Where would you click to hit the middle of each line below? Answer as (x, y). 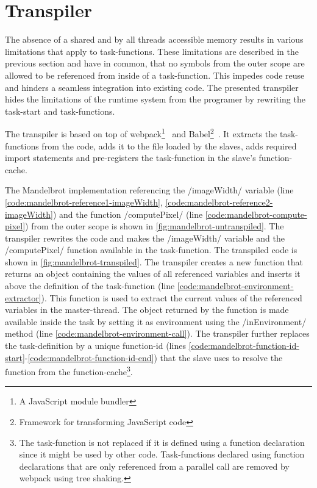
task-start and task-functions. (60, 111)
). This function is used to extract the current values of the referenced (172, 297)
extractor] (23, 297)
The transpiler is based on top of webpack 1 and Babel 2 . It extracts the (141, 133)
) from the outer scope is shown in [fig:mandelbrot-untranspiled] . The (155, 226)
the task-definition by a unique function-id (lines (95, 346)
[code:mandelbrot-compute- (256, 214)
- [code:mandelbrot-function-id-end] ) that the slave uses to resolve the (154, 357)
